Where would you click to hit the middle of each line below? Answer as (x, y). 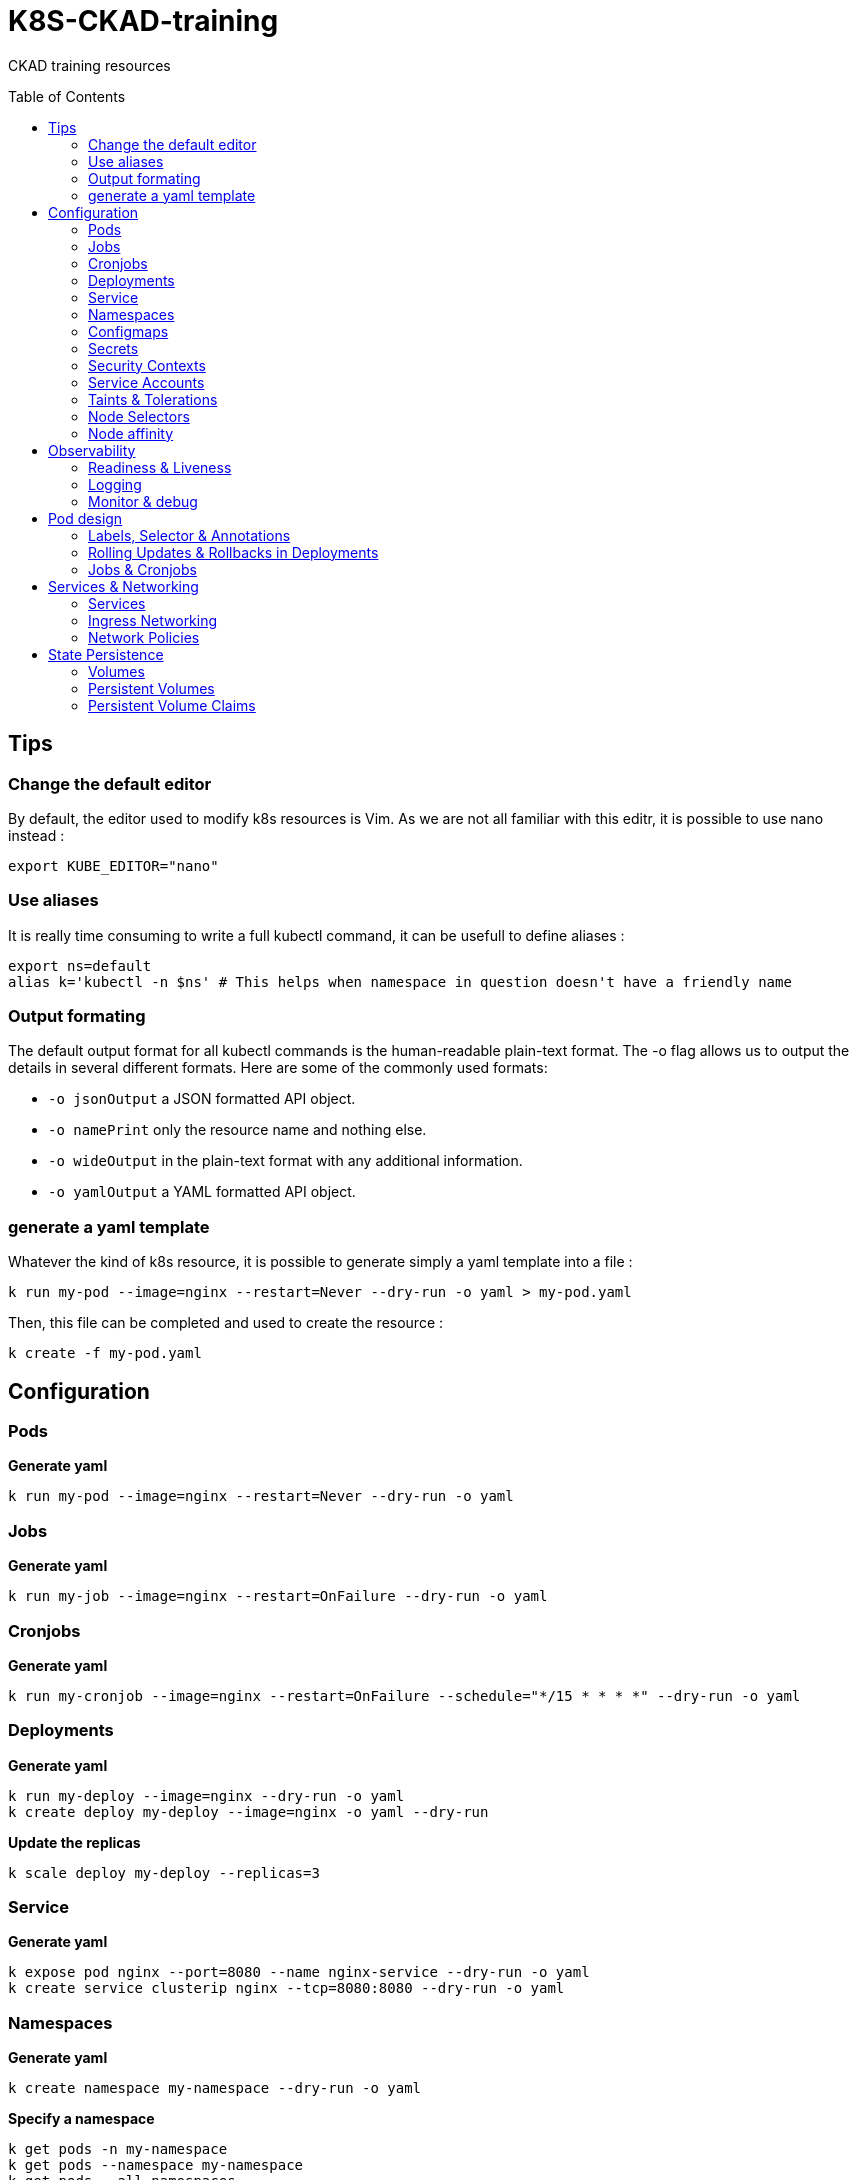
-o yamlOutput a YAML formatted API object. (202, 1192)
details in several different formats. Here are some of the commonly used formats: (278, 1068)
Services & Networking (123, 586)
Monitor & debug (143, 501)
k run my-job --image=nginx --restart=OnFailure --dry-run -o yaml (278, 1596)
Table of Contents (67, 96)
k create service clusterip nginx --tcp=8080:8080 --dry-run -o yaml (286, 1988)
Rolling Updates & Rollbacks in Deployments (233, 552)
